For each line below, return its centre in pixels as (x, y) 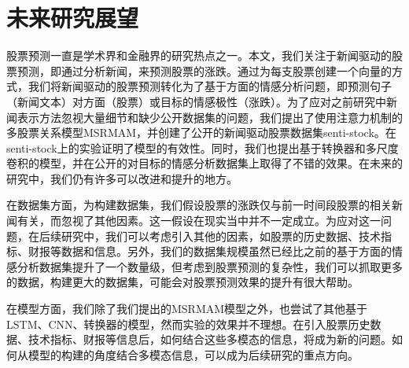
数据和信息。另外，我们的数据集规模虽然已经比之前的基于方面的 (226, 251)
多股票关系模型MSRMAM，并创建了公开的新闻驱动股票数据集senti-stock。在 (201, 132)
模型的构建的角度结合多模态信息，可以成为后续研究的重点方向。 (193, 354)
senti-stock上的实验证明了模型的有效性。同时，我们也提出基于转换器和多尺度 (203, 147)
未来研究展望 (73, 18)
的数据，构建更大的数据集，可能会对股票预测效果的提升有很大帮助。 (182, 282)
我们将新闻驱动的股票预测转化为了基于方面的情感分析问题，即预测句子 (210, 86)
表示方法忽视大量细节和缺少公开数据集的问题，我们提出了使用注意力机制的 (210, 117)
